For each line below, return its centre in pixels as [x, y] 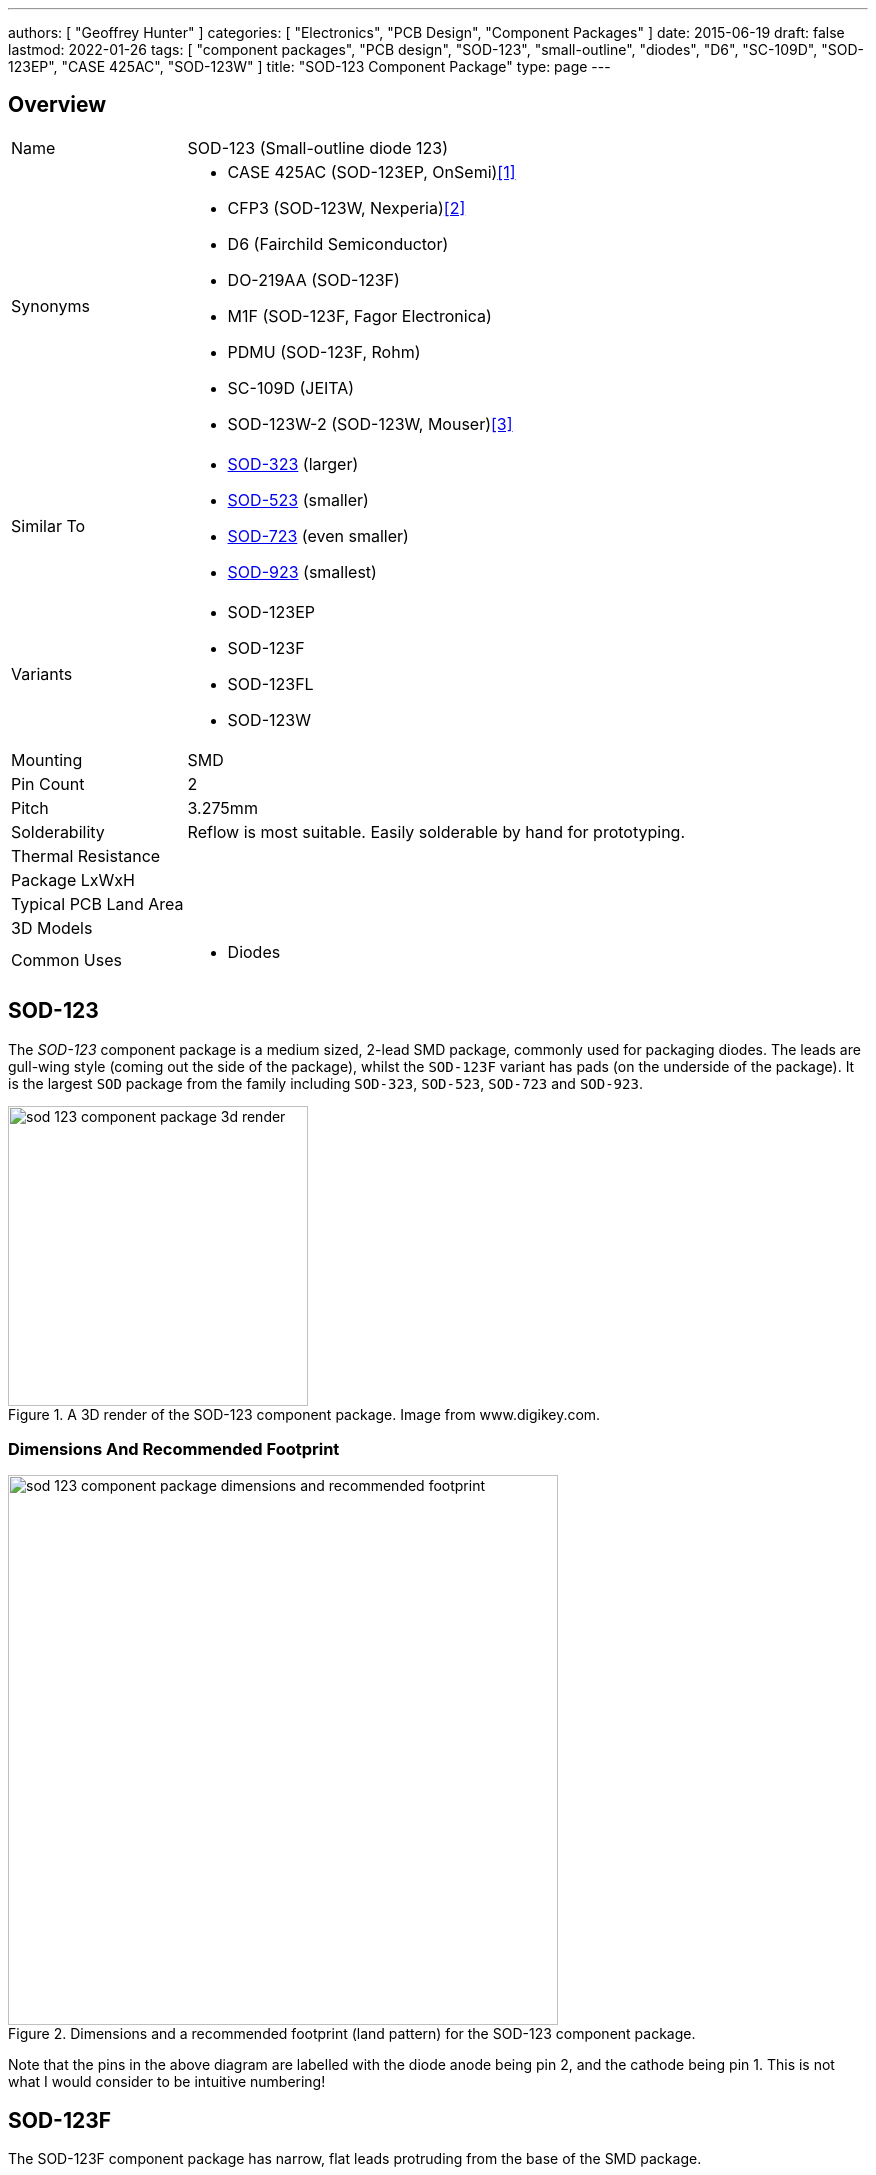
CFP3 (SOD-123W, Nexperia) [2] [346, 207]
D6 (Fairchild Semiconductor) [338, 243]
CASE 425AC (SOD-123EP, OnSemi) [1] [371, 171]
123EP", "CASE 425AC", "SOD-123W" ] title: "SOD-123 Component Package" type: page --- [309, 66]
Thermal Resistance [86, 855]
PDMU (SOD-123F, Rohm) [324, 351]
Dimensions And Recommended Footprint [174, 1449]
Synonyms [50, 305]
